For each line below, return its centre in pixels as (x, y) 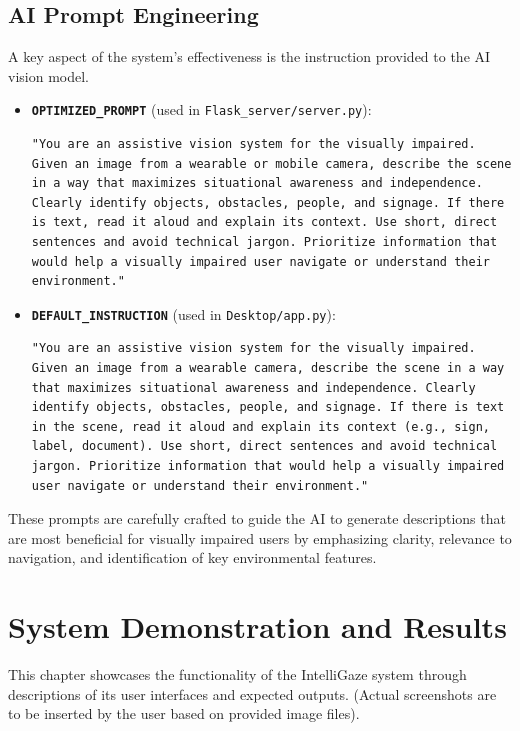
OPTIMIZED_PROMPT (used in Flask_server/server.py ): (201, 109)
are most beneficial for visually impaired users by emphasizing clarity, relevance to (260, 537)
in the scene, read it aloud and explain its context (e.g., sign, (260, 426)
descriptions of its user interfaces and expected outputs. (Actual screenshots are (252, 693)
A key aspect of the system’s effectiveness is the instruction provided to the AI (249, 56)
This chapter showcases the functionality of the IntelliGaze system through (237, 674)
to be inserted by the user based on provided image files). (184, 713)
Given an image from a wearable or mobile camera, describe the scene (271, 163)
